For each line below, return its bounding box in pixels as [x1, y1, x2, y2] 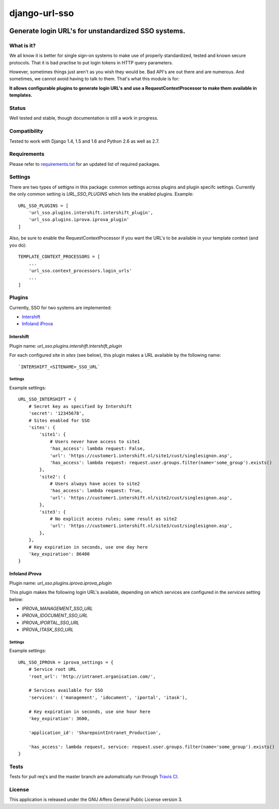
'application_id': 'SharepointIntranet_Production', [28, 730, 162, 736]
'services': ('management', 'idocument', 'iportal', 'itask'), [28, 694, 188, 700]
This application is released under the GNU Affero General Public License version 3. [9, 796, 183, 802]
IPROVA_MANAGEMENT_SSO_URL [22, 605, 93, 612]
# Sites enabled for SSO [28, 418, 90, 423]
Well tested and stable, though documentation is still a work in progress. [9, 115, 159, 121]
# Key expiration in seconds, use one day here [28, 544, 148, 550]
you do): [9, 242, 27, 248]
